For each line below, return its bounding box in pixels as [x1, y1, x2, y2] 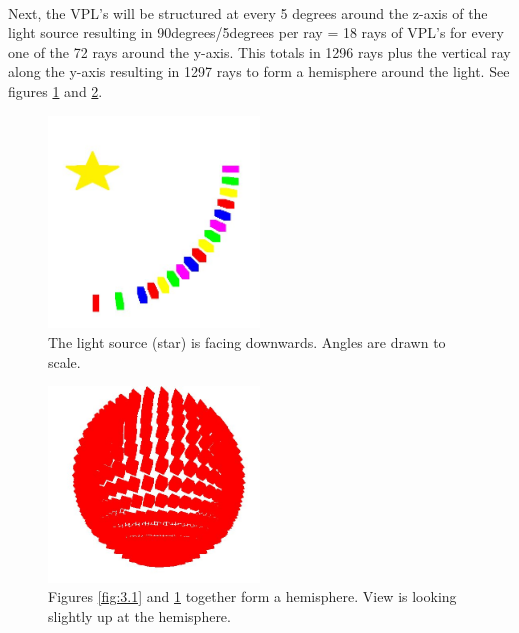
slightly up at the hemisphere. [48, 605, 231, 626]
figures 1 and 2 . [8, 80, 103, 101]
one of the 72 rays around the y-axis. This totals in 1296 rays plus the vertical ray [8, 41, 511, 62]
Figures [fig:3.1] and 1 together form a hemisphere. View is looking [48, 586, 457, 607]
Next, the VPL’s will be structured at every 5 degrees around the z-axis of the [8, 2, 488, 23]
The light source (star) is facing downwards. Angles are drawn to [48, 332, 446, 353]
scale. [48, 351, 81, 372]
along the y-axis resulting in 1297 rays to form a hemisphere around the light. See [8, 61, 510, 82]
